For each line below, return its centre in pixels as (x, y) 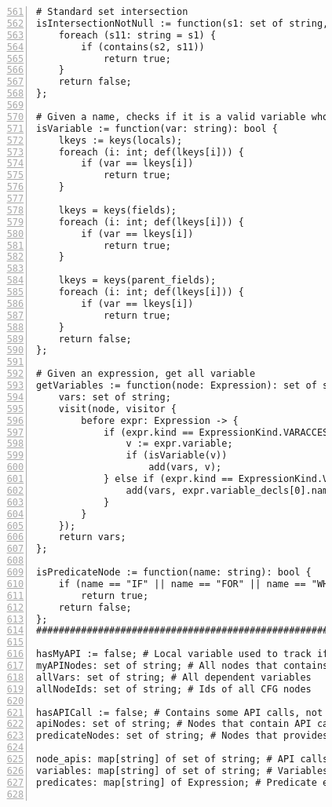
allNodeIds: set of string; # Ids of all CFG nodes (174, 689)
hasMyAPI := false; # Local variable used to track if (182, 654)
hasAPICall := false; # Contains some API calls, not (180, 712)
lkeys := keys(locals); (120, 140)
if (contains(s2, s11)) (143, 47)
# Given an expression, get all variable (146, 374)
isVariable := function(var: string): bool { (157, 128)
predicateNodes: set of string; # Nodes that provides (182, 736)
